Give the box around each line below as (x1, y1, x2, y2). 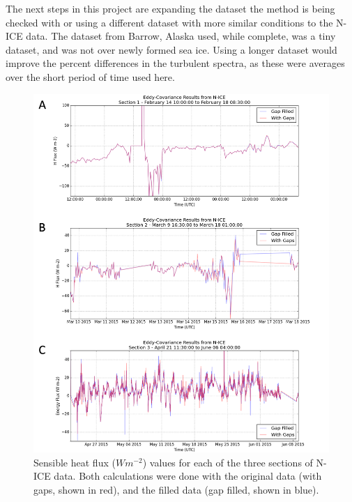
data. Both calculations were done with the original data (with (54, 469, 322, 483)
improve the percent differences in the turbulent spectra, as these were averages (6, 56, 345, 70)
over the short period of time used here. (6, 69, 175, 84)
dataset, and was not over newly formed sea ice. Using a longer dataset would (6, 42, 337, 56)
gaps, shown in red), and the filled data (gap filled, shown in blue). (33, 482, 319, 496)
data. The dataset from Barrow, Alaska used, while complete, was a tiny (26, 29, 336, 43)
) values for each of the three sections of (142, 455, 313, 469)
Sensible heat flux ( (33, 455, 116, 469)
